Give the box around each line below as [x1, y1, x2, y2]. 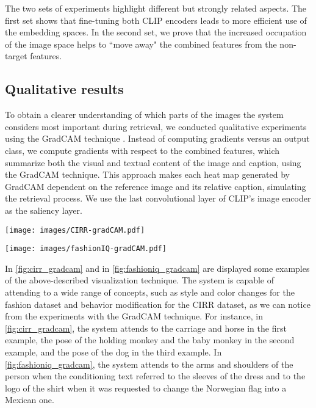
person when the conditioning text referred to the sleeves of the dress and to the [5, 370, 306, 382]
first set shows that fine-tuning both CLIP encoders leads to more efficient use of [5, 13, 307, 26]
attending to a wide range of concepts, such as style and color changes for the [5, 286, 295, 299]
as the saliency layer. [5, 203, 82, 216]
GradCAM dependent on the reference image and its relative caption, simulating [5, 180, 306, 192]
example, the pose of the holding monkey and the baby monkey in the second [5, 333, 295, 346]
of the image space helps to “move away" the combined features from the [5, 37, 277, 50]
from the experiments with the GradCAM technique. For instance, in [5, 310, 263, 322]
